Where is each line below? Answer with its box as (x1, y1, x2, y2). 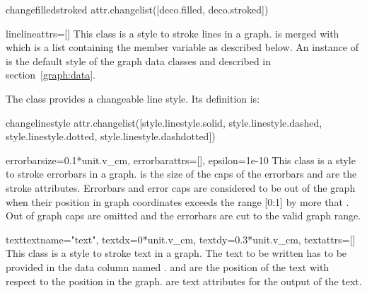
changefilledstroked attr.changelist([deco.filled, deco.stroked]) (6, 2, 269, 16)
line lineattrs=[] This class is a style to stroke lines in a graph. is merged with (6, 25, 339, 40)
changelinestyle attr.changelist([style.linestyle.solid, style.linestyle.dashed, (6, 115, 322, 130)
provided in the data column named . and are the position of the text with (6, 259, 330, 274)
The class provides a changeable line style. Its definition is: (6, 91, 260, 105)
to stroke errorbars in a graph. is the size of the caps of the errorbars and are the (6, 166, 357, 181)
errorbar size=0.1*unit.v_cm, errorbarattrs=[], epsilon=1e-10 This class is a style (6, 152, 356, 167)
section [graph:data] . (6, 67, 95, 82)
